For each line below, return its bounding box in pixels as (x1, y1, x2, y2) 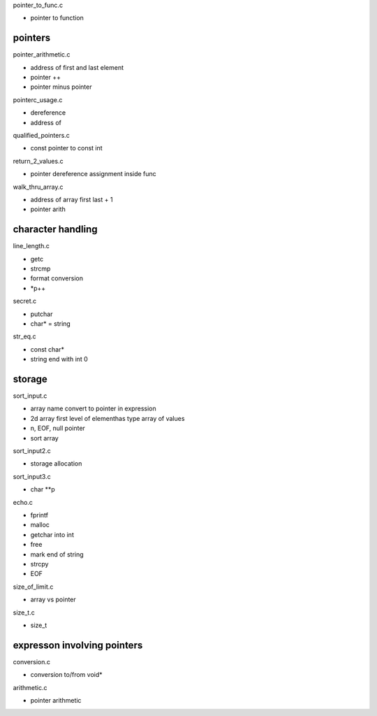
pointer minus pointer (30, 83, 92, 91)
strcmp (30, 264, 51, 273)
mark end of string (30, 550, 84, 559)
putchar (30, 310, 53, 318)
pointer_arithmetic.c (13, 50, 71, 59)
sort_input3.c (13, 472, 52, 480)
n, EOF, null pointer (30, 424, 85, 433)
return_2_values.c (13, 157, 64, 165)
